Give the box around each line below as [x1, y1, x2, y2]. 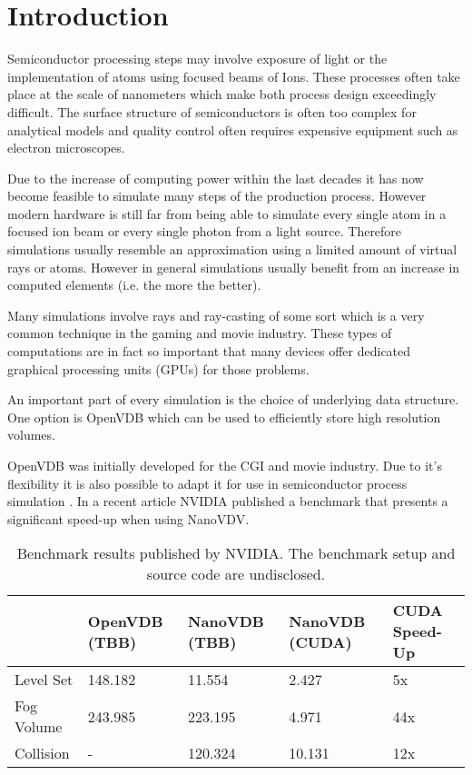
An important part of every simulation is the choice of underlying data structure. [7, 390, 459, 409]
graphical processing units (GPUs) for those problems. [7, 359, 310, 378]
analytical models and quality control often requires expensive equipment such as [7, 120, 458, 139]
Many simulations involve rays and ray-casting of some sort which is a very [7, 305, 425, 324]
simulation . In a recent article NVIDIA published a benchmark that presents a [7, 492, 448, 511]
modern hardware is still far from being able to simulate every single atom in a [7, 204, 447, 223]
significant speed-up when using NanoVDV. [7, 509, 250, 528]
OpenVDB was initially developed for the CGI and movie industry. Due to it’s [7, 456, 442, 474]
